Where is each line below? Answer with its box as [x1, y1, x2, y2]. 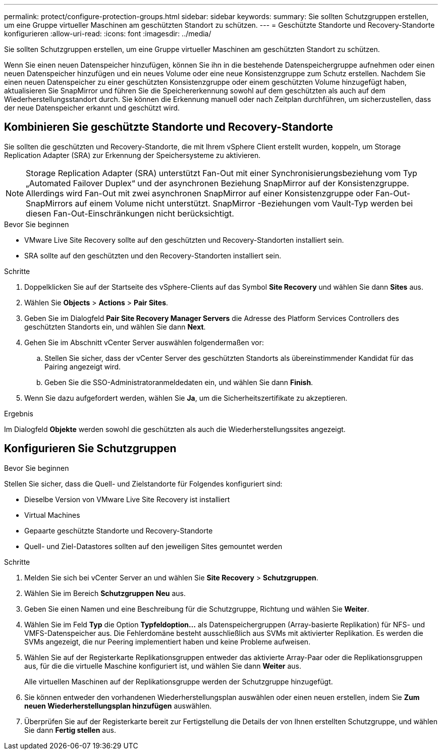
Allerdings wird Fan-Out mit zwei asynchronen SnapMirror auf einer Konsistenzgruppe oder [26, 188, 373, 198]
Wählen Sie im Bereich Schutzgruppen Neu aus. [24, 588, 186, 598]
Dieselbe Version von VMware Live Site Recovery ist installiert [24, 495, 230, 504]
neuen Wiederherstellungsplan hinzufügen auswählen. [24, 701, 212, 710]
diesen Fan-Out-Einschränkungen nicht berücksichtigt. [26, 208, 234, 219]
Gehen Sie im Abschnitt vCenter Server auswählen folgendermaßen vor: [24, 338, 264, 347]
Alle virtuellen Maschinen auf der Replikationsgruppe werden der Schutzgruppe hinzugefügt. [24, 677, 333, 686]
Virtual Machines [24, 510, 80, 519]
